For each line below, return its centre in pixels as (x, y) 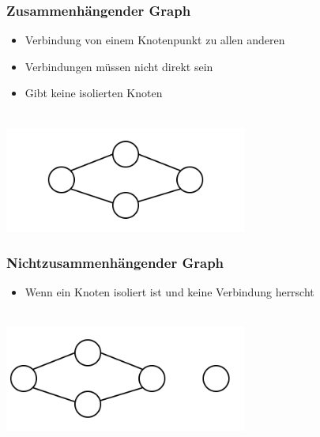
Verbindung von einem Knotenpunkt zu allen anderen (155, 40)
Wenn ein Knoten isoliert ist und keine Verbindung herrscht (169, 292)
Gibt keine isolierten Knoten (94, 93)
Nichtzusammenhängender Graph (115, 262)
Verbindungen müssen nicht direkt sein (119, 66)
